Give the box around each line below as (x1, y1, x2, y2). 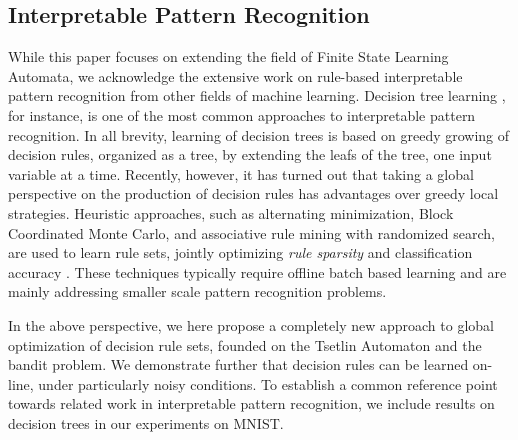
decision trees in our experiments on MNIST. (8, 412, 284, 433)
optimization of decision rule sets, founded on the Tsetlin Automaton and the (8, 334, 482, 355)
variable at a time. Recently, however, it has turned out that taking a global (8, 163, 474, 184)
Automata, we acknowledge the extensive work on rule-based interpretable (8, 65, 463, 86)
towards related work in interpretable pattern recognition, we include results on (8, 393, 495, 414)
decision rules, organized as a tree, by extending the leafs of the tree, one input (8, 144, 492, 165)
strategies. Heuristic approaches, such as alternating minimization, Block (8, 202, 454, 223)
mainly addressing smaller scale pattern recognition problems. (8, 281, 387, 302)
